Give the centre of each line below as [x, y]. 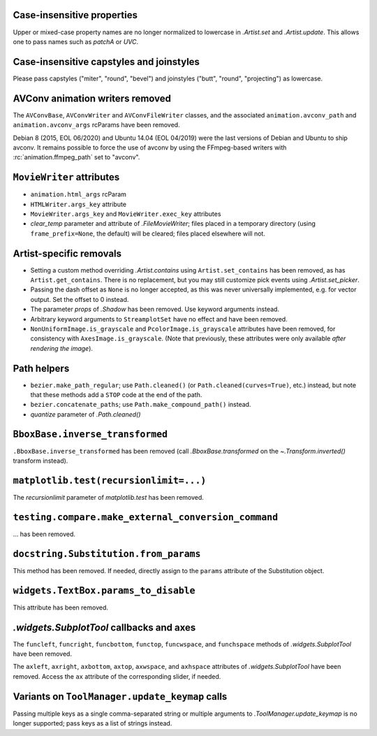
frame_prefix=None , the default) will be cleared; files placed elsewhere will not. [148, 233]
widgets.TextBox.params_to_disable [104, 590]
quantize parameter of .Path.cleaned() [86, 414]
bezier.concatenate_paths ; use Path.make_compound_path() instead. [141, 405]
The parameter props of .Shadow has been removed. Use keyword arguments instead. [155, 309]
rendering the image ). [62, 348]
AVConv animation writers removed [92, 98]
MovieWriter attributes [66, 177]
